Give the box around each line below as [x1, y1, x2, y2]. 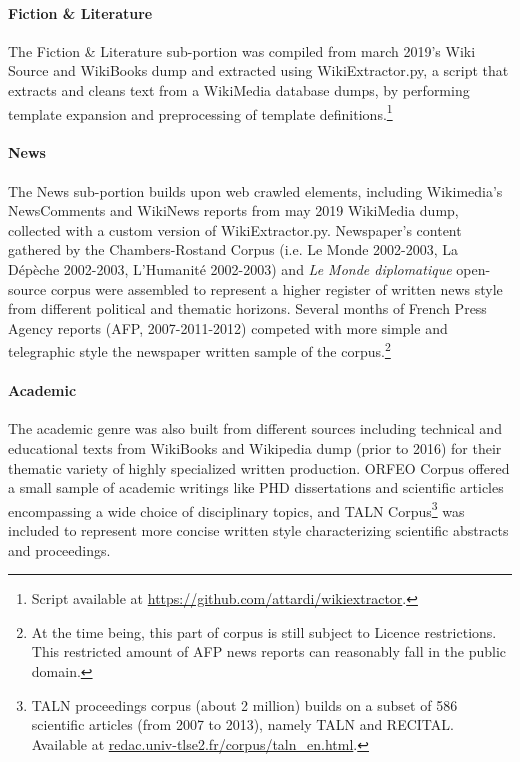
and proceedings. [8, 539, 111, 560]
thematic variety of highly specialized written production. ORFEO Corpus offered [8, 457, 510, 478]
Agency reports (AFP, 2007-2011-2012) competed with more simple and [8, 317, 448, 338]
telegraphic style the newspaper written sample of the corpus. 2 [8, 338, 391, 362]
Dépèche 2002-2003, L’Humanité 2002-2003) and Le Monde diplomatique [8, 259, 452, 279]
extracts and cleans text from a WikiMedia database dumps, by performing [8, 79, 470, 100]
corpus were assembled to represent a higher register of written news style [50, 278, 503, 299]
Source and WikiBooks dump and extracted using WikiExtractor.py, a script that [8, 60, 509, 81]
